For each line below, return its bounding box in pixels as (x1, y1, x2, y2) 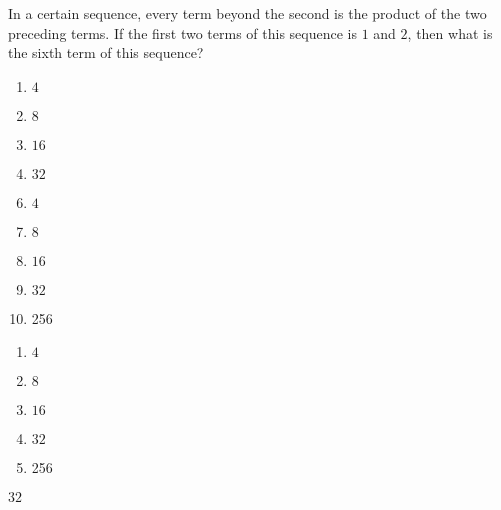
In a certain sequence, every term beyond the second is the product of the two (8, 3, 487, 23)
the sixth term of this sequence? (8, 42, 204, 63)
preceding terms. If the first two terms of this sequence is (8, 22, 358, 43)
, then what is (407, 22, 493, 43)
